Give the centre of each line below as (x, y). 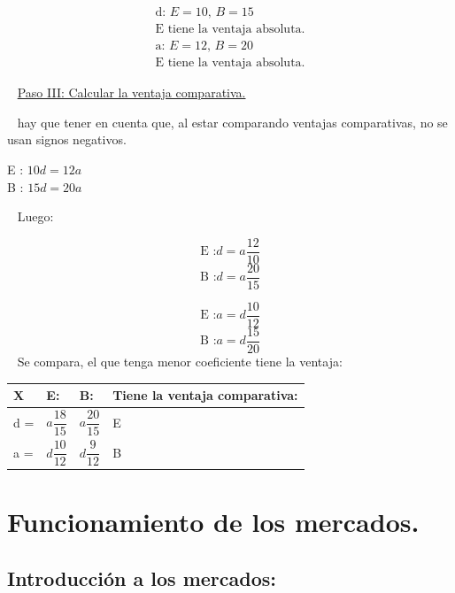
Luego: (35, 216)
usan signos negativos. (67, 139)
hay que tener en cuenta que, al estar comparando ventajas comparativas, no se (232, 122)
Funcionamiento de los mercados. (213, 521)
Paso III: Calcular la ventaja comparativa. (131, 92)
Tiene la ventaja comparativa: (205, 395)
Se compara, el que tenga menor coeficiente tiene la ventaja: (180, 361)
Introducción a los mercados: (142, 578)
